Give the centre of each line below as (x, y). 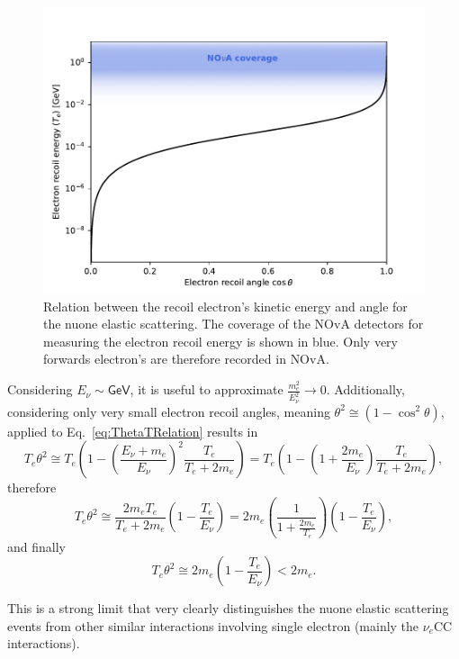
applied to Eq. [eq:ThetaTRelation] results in (133, 431)
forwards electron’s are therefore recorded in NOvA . (186, 359)
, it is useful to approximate (207, 389)
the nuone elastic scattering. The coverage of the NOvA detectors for (234, 324)
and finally (36, 546)
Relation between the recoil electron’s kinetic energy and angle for (225, 306)
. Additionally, (365, 389)
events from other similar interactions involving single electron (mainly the (213, 625)
